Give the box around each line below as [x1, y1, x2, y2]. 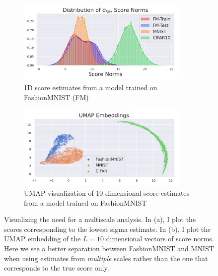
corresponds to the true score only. [4, 263, 109, 273]
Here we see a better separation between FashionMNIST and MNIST [4, 243, 214, 253]
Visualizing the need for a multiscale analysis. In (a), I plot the [4, 214, 196, 224]
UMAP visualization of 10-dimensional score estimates [24, 187, 190, 198]
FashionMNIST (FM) [24, 92, 89, 102]
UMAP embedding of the [4, 233, 81, 244]
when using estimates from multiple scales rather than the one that [4, 253, 208, 263]
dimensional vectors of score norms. [106, 233, 214, 244]
